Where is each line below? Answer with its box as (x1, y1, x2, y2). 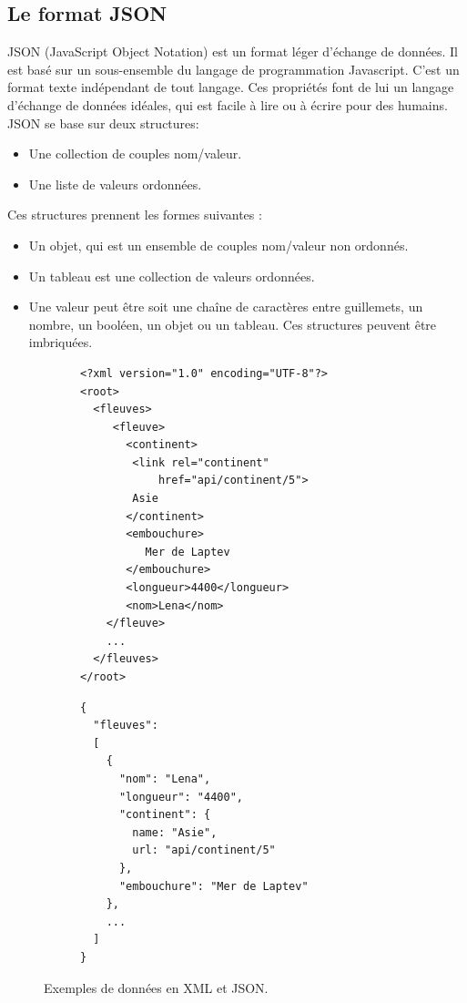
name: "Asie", (132, 825, 218, 839)
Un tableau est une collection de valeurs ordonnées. (28, 266, 315, 285)
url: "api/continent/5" (132, 844, 276, 857)
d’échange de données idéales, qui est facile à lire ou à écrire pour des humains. (7, 95, 448, 114)
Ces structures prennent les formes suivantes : (7, 205, 262, 224)
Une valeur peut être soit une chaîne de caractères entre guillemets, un (28, 297, 423, 316)
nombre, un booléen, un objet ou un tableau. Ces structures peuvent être (28, 314, 437, 333)
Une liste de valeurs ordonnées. (28, 174, 202, 193)
